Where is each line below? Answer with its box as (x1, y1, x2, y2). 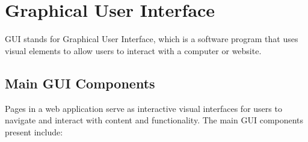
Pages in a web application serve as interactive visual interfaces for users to (5, 102, 282, 114)
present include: (5, 125, 63, 138)
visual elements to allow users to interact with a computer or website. (5, 44, 262, 57)
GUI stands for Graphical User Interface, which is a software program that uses (5, 32, 298, 45)
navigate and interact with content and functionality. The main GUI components (5, 114, 304, 126)
